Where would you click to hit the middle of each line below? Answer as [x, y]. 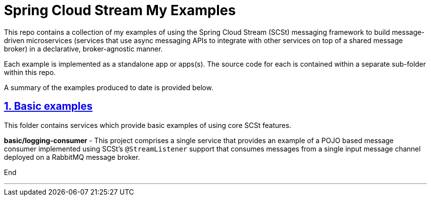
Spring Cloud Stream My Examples [120, 10]
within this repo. [30, 72]
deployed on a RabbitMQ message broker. [72, 157]
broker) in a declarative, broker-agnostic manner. [83, 49]
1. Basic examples [48, 106]
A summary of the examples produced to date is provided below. [109, 87]
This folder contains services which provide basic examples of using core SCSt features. [148, 125]
